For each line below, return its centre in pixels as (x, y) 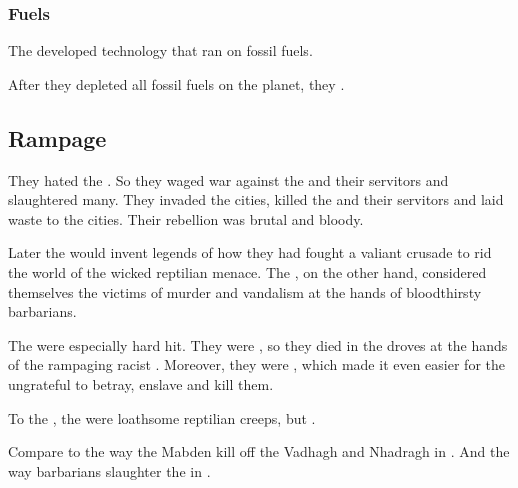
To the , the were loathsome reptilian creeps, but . (162, 417)
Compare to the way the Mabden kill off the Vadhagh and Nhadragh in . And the (259, 451)
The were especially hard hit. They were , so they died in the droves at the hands (258, 344)
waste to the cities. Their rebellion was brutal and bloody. (186, 218)
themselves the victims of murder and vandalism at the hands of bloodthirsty (245, 291)
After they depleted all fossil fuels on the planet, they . (176, 83)
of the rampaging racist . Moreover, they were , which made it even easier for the (256, 364)
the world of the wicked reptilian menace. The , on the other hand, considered (247, 271)
